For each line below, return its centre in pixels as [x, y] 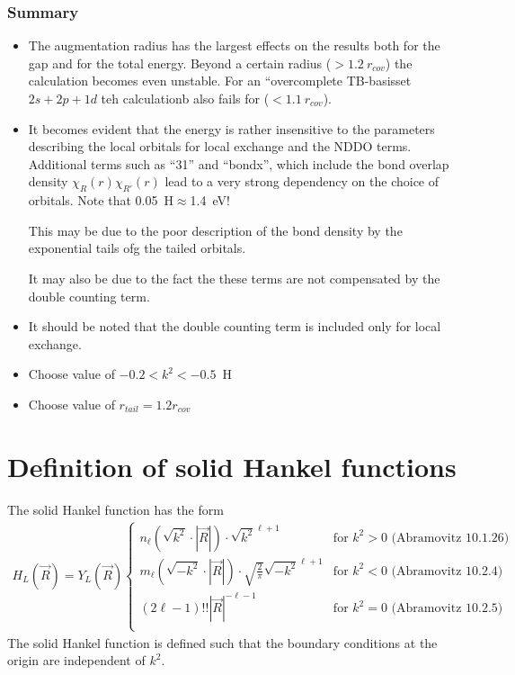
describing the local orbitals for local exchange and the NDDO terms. [220, 146]
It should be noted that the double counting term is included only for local [235, 326]
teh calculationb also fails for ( [185, 98]
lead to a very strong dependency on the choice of [302, 181]
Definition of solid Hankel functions [232, 466]
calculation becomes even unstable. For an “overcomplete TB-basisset [220, 81]
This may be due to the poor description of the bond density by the [215, 230]
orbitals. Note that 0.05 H [101, 200]
